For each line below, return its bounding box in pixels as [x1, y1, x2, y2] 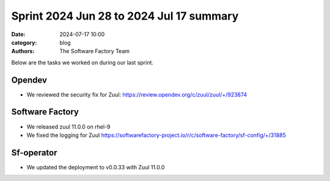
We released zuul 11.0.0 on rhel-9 [26, 123, 111, 130]
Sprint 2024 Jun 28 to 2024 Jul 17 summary [11, 9, 239, 23]
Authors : [11, 48, 35, 55]
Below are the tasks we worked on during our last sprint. [11, 59, 154, 66]
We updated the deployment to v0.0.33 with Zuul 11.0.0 [26, 163, 165, 171]
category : [11, 39, 37, 46]
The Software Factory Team [59, 48, 130, 55]
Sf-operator [11, 147, 57, 158]
